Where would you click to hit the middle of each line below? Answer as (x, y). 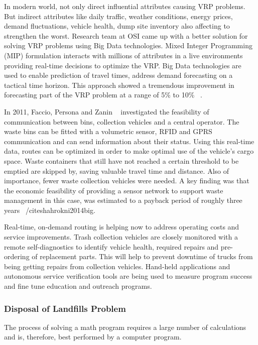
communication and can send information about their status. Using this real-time (129, 141)
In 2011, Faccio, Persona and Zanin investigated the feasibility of (107, 111)
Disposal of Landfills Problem (65, 308)
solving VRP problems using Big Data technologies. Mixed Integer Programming (128, 45)
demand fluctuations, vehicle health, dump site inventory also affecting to (117, 26)
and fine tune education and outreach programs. (78, 286)
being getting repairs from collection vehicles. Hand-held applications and (117, 266)
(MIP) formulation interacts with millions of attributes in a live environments (123, 55)
